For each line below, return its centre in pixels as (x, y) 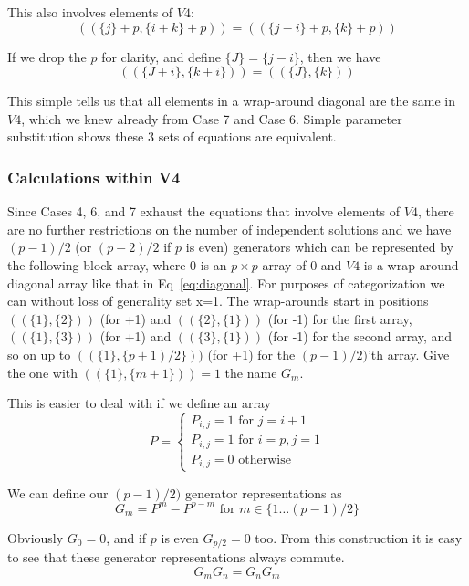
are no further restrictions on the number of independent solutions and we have (229, 229)
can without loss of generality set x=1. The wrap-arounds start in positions (218, 301)
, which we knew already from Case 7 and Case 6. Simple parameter (212, 118)
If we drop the (47, 56)
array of (284, 264)
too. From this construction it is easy (359, 537)
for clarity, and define (161, 56)
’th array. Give (408, 354)
